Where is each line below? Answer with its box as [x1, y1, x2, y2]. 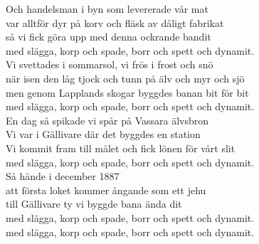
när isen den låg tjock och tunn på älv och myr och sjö [6, 70, 245, 85]
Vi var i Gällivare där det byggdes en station [6, 127, 201, 142]
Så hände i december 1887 [6, 169, 120, 184]
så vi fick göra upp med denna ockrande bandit [6, 29, 211, 44]
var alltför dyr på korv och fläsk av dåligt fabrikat [6, 15, 224, 30]
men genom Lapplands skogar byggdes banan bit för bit [6, 85, 249, 100]
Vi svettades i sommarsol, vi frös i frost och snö [6, 57, 213, 72]
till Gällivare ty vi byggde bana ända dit [6, 196, 182, 211]
